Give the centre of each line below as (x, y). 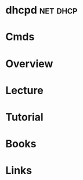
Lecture (25, 90)
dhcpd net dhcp (41, 10)
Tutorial (25, 117)
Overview (29, 63)
